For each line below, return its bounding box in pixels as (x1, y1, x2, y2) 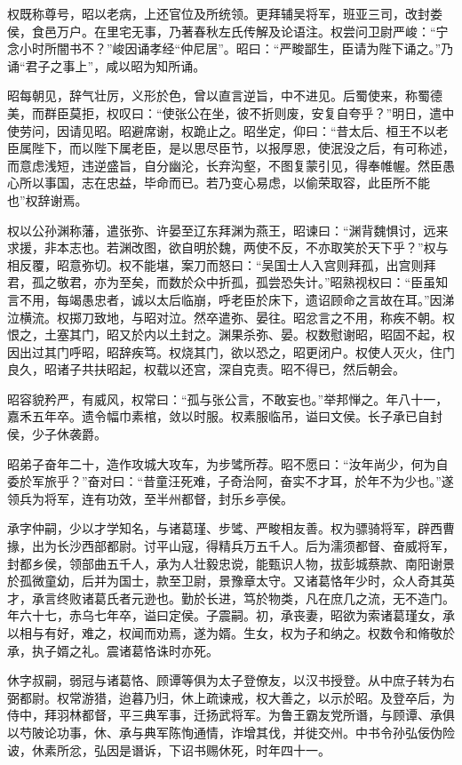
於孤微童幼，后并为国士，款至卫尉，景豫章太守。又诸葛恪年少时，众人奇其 (7, 571, 442, 590)
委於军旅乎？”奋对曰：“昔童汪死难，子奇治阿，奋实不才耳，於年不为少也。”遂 (7, 472, 454, 490)
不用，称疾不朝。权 (342, 307, 455, 326)
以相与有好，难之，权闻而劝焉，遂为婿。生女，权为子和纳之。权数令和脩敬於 (7, 624, 455, 641)
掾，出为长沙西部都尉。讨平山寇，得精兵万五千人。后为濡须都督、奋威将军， (7, 537, 455, 555)
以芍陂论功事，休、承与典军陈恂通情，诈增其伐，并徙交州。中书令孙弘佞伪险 (7, 722, 455, 741)
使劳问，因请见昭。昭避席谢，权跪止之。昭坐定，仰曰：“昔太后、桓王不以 (7, 121, 436, 139)
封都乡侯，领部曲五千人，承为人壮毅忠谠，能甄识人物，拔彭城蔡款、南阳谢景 (7, 554, 455, 572)
